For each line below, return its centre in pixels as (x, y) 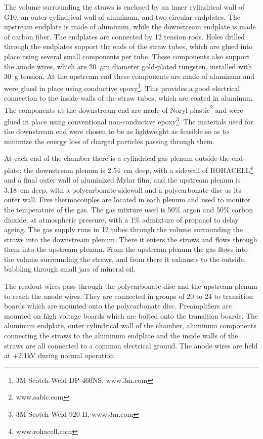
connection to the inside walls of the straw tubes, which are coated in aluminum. (129, 98)
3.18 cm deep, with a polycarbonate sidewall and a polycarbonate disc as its (123, 189)
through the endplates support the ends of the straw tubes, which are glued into (128, 46)
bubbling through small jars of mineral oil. (70, 269)
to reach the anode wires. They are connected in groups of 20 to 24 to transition (128, 296)
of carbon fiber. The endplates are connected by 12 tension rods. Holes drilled (125, 36)
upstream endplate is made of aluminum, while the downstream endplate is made (130, 27)
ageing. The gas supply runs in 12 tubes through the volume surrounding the (123, 229)
